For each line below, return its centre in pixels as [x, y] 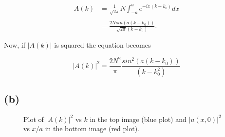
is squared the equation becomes [103, 45]
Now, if [15, 45]
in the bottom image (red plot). [92, 128]
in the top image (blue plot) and [138, 119]
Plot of [34, 119]
